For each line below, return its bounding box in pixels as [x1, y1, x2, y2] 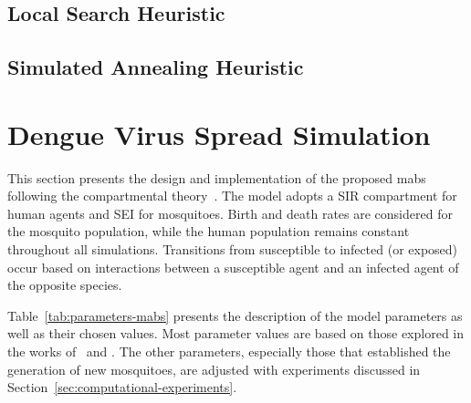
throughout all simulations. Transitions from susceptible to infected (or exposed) [7, 240, 458, 259]
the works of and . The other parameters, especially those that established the [7, 342, 451, 361]
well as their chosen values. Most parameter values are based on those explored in [7, 324, 465, 343]
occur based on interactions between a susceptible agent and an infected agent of [7, 257, 459, 276]
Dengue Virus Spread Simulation [7, 115, 431, 152]
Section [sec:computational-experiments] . [7, 377, 237, 397]
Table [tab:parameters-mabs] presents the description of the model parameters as [7, 305, 463, 325]
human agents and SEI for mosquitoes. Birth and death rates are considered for [7, 203, 453, 222]
